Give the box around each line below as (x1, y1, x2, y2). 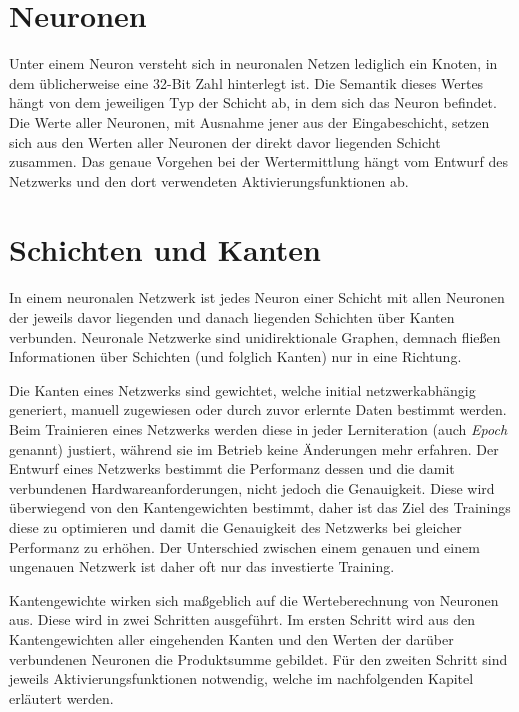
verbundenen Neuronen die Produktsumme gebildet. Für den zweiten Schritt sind (9, 648, 508, 669)
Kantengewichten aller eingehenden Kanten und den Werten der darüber (9, 628, 454, 649)
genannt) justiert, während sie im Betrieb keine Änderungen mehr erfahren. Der (9, 438, 499, 459)
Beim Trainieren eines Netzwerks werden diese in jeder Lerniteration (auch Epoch (9, 418, 508, 439)
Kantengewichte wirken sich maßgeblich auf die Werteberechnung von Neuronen (9, 589, 499, 610)
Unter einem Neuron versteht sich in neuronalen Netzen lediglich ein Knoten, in (9, 53, 498, 74)
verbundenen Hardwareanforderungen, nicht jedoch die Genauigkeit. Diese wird (9, 477, 495, 498)
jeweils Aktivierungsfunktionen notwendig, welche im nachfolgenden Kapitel (9, 668, 474, 689)
